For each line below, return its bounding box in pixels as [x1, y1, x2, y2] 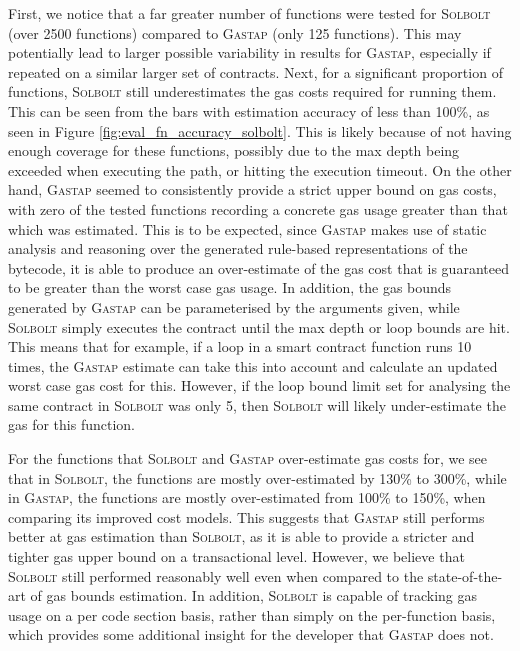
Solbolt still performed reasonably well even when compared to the [8, 565, 424, 586]
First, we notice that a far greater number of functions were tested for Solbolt [8, 3, 491, 23]
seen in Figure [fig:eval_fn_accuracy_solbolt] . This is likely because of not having [8, 120, 512, 141]
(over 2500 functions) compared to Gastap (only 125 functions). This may [8, 22, 462, 43]
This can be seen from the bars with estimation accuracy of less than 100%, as [8, 100, 490, 121]
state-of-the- [427, 565, 503, 586]
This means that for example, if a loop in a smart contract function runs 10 [8, 336, 472, 357]
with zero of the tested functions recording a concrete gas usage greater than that [8, 198, 508, 219]
